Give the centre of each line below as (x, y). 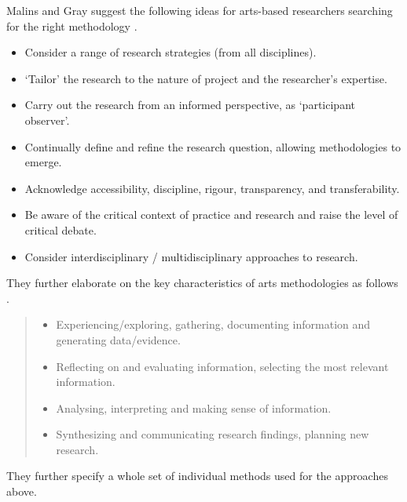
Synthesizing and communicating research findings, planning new (213, 434)
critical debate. (60, 229)
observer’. (47, 120)
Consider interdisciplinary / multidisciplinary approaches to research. (191, 256)
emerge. (43, 162)
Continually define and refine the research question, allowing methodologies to (213, 146)
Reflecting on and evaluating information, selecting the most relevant (222, 366)
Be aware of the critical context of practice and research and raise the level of (211, 215)
